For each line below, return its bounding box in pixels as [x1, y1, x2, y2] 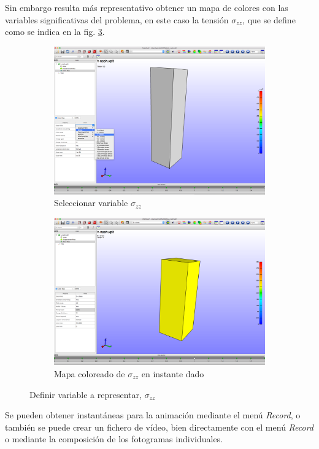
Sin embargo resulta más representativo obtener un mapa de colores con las [5, 1, 288, 13]
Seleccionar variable [54, 196, 128, 209]
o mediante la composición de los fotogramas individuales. [5, 432, 223, 445]
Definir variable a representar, [29, 388, 142, 401]
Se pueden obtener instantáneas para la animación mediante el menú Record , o [5, 409, 301, 421]
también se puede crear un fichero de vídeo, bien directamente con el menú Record [5, 420, 314, 433]
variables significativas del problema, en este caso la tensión [5, 13, 229, 26]
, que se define [242, 13, 296, 26]
